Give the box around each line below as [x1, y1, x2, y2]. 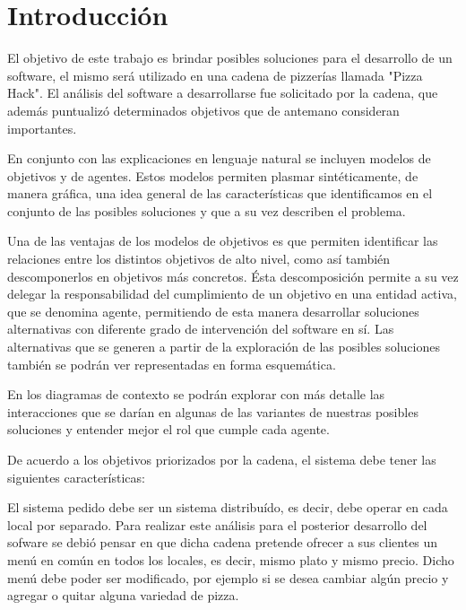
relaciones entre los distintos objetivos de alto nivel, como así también [7, 249, 391, 268]
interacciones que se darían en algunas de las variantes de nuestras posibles [7, 402, 419, 421]
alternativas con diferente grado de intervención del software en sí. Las [7, 319, 394, 338]
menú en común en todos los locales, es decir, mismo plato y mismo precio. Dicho [7, 550, 454, 569]
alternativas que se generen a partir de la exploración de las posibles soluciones [7, 337, 440, 356]
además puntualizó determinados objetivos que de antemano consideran [7, 100, 400, 119]
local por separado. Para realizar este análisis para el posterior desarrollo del [7, 515, 427, 534]
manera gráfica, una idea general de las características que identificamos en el [7, 184, 433, 203]
